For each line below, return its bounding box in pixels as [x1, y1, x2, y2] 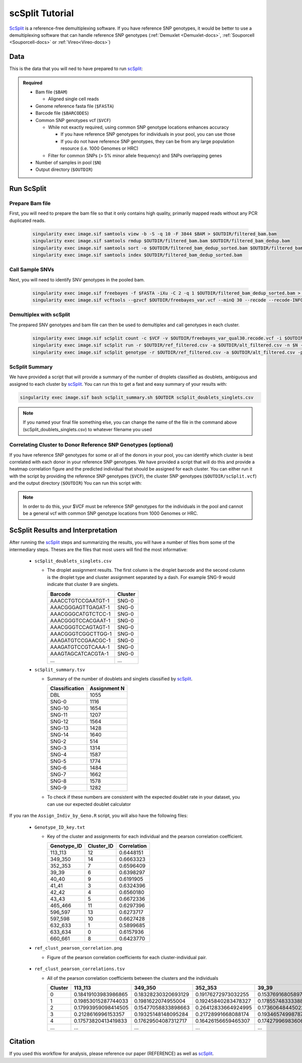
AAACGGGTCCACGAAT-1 [50, 617, 111, 624]
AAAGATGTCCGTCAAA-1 [50, 643, 110, 651]
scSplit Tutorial [9, 8, 74, 19]
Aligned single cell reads [48, 96, 99, 102]
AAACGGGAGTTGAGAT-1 [50, 604, 110, 611]
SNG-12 [50, 718, 69, 725]
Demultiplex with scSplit [9, 311, 70, 318]
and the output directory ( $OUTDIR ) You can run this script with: [9, 480, 142, 486]
